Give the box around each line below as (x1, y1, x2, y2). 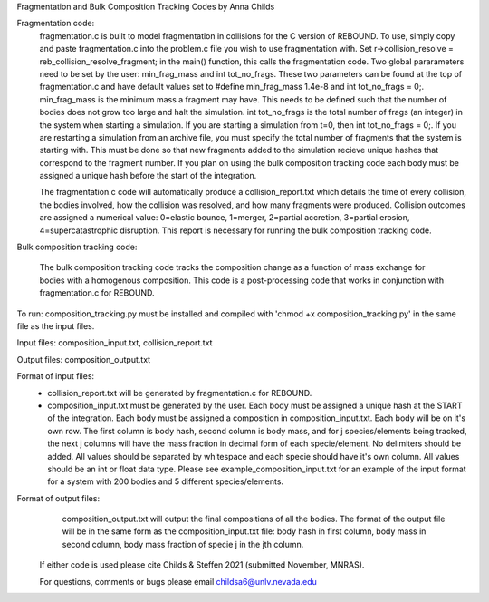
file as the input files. (16, 320, 95, 331)
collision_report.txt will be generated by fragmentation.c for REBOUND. (47, 387, 312, 398)
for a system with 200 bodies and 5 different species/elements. (47, 476, 284, 487)
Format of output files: (16, 492, 100, 503)
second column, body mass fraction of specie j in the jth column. (62, 539, 304, 549)
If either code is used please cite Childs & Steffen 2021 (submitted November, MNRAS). (39, 559, 365, 570)
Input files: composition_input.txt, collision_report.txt (16, 337, 213, 348)
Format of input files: (16, 371, 95, 382)
